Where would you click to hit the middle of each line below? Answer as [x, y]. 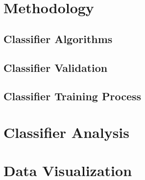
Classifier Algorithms [58, 38]
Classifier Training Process [72, 96]
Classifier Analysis [67, 132]
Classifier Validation [56, 67]
